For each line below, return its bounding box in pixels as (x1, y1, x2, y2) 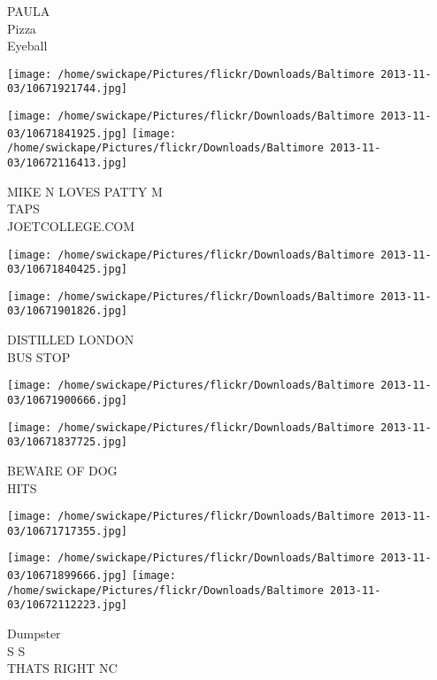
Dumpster (7, 624, 61, 643)
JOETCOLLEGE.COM (7, 216, 135, 235)
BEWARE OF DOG (7, 460, 118, 479)
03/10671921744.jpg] (7, 82, 128, 96)
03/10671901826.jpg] (7, 305, 128, 318)
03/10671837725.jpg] (7, 436, 128, 449)
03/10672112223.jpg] (7, 599, 128, 612)
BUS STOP (7, 347, 71, 366)
